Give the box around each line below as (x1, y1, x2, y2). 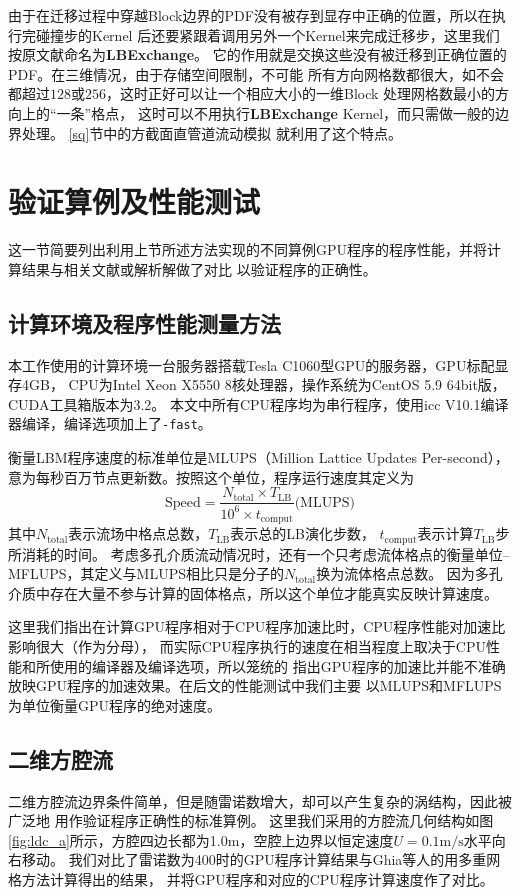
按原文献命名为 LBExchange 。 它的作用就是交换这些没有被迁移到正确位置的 (8, 44, 507, 65)
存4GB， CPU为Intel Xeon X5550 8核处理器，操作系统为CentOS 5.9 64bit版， (8, 374, 506, 395)
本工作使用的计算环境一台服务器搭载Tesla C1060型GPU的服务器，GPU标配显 (8, 354, 509, 375)
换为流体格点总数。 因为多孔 (316, 563, 503, 584)
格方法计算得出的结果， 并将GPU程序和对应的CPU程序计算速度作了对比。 (8, 868, 494, 889)
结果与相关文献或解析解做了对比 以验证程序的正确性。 (21, 258, 377, 279)
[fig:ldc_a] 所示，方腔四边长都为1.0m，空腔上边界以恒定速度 (8, 829, 394, 850)
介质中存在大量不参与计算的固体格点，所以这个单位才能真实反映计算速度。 (8, 582, 498, 603)
